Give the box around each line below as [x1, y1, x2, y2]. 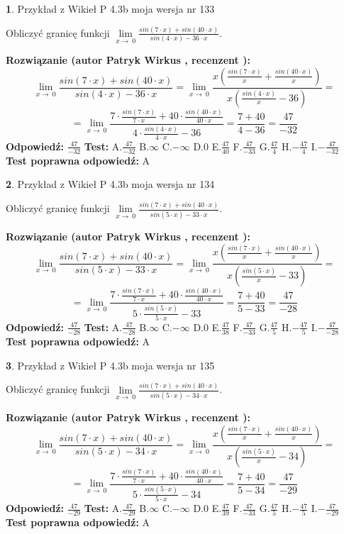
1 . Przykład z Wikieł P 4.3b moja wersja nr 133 [6, 1, 215, 16]
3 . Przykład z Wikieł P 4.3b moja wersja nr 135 [6, 357, 215, 372]
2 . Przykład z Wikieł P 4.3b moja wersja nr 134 [6, 177, 215, 191]
